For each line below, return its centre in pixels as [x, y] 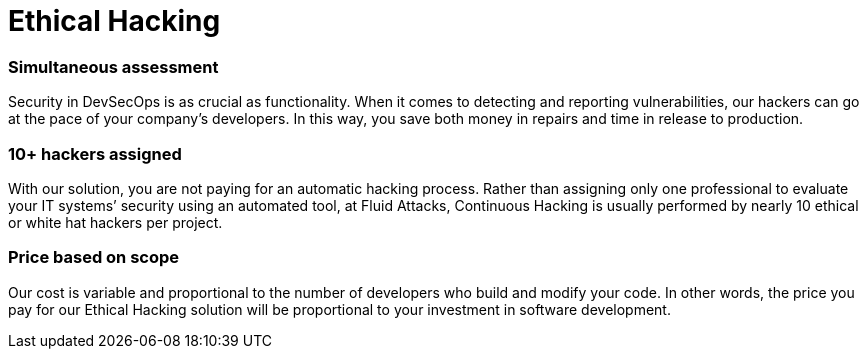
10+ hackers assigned [95, 153]
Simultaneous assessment [113, 66]
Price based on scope [94, 257]
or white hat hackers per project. [115, 222]
